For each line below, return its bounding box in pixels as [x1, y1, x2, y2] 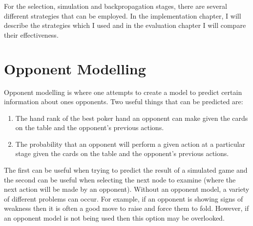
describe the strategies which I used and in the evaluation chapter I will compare [4, 20, 246, 30]
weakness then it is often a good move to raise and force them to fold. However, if [4, 203, 249, 213]
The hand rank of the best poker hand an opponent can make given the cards [15, 113, 248, 123]
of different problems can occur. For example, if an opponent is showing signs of [4, 193, 243, 203]
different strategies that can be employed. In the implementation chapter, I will [4, 10, 241, 21]
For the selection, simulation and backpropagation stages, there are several [4, 1, 227, 11]
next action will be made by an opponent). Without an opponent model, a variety [4, 184, 250, 194]
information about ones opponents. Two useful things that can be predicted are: [4, 96, 243, 107]
